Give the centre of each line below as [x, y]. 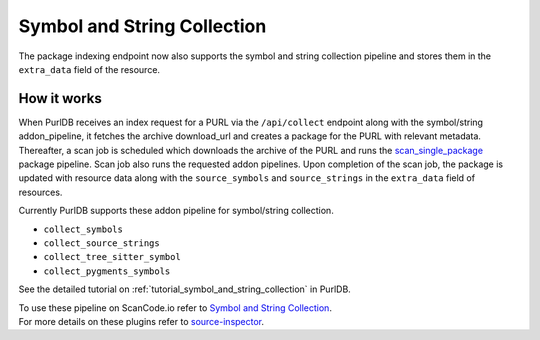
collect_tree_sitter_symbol [112, 257]
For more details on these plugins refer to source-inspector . [141, 321]
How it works [60, 98]
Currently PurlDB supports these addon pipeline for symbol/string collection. [176, 211]
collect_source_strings [101, 243]
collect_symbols [83, 229]
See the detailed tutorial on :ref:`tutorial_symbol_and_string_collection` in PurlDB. [185, 289]
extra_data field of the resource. [89, 69]
